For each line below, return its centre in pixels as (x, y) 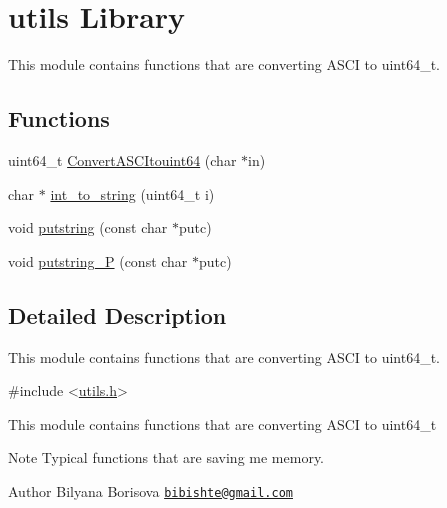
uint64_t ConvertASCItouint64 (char (122, 159)
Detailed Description (117, 314)
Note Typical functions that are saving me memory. (166, 457)
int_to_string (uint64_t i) (132, 193)
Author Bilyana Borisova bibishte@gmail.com (150, 490)
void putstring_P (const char (98, 260)
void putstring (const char (88, 227)
